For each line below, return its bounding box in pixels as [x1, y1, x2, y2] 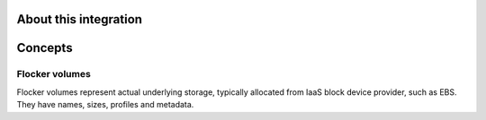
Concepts [16, 40, 73, 56]
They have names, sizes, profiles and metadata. [16, 99, 194, 110]
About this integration [16, 12, 143, 27]
